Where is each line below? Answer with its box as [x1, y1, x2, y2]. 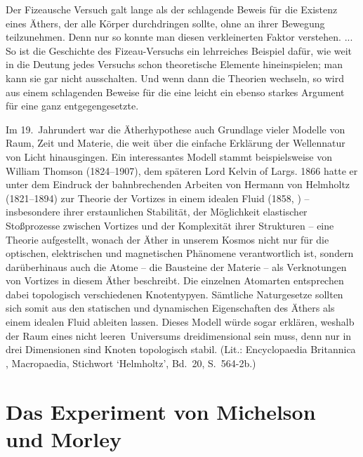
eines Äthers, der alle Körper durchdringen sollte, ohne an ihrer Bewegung [6, 15, 325, 30]
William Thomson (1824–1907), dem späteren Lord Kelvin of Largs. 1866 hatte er [6, 163, 358, 178]
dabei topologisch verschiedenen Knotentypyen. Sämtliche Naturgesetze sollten [6, 286, 343, 301]
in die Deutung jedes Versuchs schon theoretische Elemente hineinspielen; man [6, 57, 343, 72]
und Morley [6, 424, 122, 453]
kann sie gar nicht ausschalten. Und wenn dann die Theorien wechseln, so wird [6, 70, 344, 85]
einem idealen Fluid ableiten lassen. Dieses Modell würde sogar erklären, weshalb [6, 314, 355, 329]
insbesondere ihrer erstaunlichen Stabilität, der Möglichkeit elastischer [6, 204, 308, 219]
